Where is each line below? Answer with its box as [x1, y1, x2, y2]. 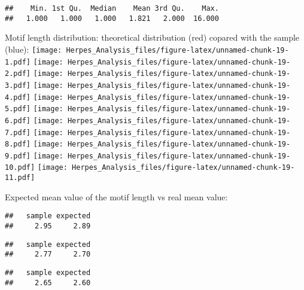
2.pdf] [5, 69, 31, 78]
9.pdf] [5, 151, 31, 160]
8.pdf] [5, 140, 31, 149]
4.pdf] [5, 93, 31, 102]
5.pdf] [5, 105, 31, 114]
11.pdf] [5, 173, 35, 182]
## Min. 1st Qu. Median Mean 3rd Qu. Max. [5, 4, 219, 13]
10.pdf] [5, 163, 35, 172]
